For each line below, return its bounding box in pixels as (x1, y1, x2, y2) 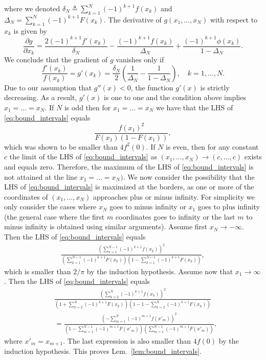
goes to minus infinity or (109, 201, 186, 212)
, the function (130, 82, 173, 92)
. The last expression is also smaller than (63, 335, 191, 346)
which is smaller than (4, 266, 71, 276)
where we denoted (4, 3, 60, 13)
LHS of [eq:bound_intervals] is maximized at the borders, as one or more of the (4, 181, 254, 192)
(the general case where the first (4, 211, 105, 222)
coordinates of (4, 191, 48, 202)
